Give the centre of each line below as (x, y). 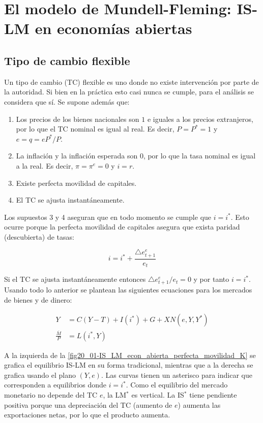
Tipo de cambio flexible (67, 60)
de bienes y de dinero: (38, 299)
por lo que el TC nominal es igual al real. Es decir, (95, 129)
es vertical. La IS (158, 394)
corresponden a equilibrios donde (55, 385)
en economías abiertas (113, 28)
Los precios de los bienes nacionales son (78, 119)
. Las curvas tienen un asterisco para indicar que (177, 375)
